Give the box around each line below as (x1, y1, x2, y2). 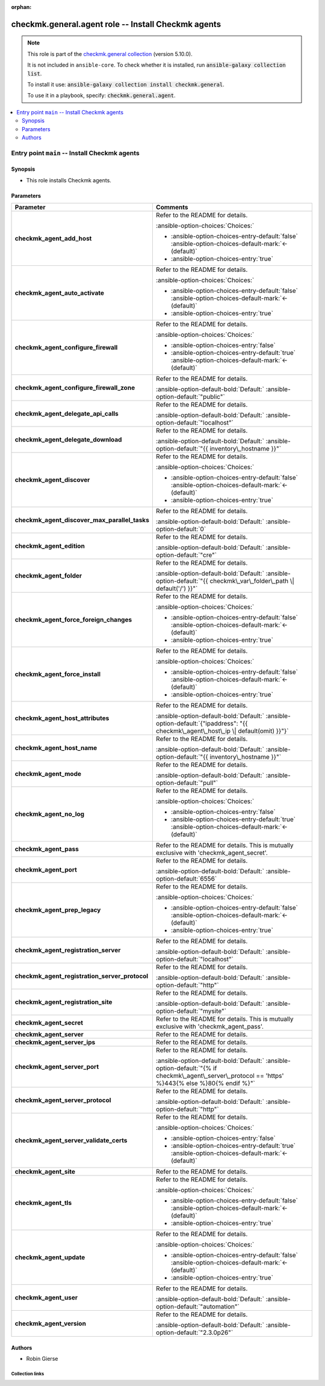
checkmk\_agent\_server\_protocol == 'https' (155, 1071, 284, 1080)
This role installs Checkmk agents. (26, 176, 111, 183)
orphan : (11, 4, 32, 10)
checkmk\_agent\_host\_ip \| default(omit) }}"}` (155, 727, 289, 735)
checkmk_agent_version (14, 1319, 87, 1328)
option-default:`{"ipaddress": (155, 719, 238, 728)
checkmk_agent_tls (14, 1199, 72, 1207)
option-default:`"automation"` (155, 1302, 240, 1311)
